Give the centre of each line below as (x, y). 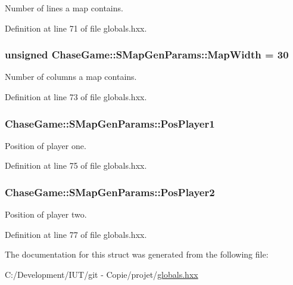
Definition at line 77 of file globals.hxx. (76, 234)
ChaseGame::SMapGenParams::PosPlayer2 (110, 192)
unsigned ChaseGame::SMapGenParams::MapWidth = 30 (147, 55)
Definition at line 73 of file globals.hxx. (76, 97)
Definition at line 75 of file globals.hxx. (76, 165)
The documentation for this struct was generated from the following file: (137, 254)
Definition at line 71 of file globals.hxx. (76, 28)
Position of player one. (46, 145)
